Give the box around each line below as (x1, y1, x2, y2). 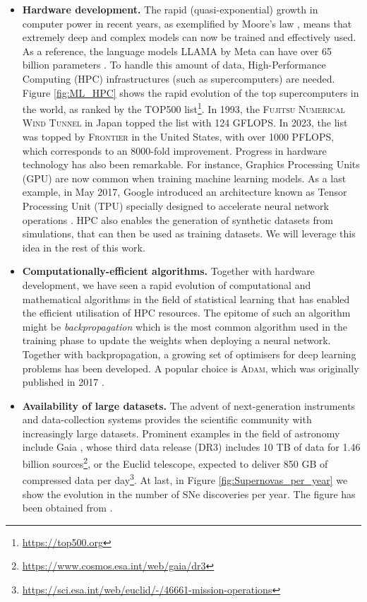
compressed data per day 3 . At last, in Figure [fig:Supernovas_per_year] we (22, 471, 348, 487)
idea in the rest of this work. (22, 240, 145, 254)
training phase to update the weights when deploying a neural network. (22, 333, 331, 348)
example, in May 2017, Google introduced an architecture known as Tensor (22, 184, 347, 199)
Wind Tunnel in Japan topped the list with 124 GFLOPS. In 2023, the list (22, 115, 348, 130)
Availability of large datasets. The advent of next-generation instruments (22, 398, 356, 413)
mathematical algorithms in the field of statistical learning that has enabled (22, 291, 350, 306)
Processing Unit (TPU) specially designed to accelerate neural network (22, 198, 329, 213)
